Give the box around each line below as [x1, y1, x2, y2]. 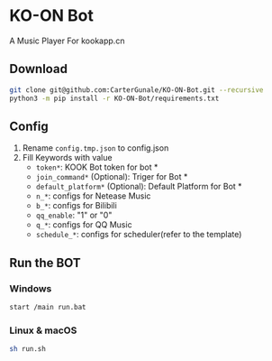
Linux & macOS [9, 324, 77, 337]
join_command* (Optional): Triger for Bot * [35, 171, 188, 182]
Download [9, 61, 68, 77]
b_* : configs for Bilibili [35, 200, 117, 211]
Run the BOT [9, 255, 81, 271]
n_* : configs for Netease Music [35, 190, 151, 201]
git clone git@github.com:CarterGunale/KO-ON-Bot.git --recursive [9, 85, 264, 95]
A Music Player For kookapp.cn [9, 35, 125, 46]
